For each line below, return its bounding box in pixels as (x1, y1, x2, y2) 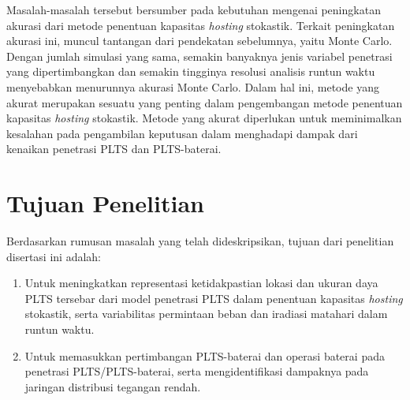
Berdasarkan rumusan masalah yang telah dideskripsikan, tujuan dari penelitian (6, 233, 394, 249)
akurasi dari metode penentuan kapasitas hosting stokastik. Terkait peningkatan (6, 17, 395, 33)
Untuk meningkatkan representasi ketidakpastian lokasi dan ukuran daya (24, 275, 378, 291)
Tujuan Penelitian (6, 187, 204, 219)
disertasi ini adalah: (6, 248, 101, 264)
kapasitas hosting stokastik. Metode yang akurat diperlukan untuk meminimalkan (6, 110, 402, 126)
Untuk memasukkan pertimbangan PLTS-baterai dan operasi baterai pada (24, 347, 385, 364)
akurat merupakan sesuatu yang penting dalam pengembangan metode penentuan (6, 94, 403, 110)
